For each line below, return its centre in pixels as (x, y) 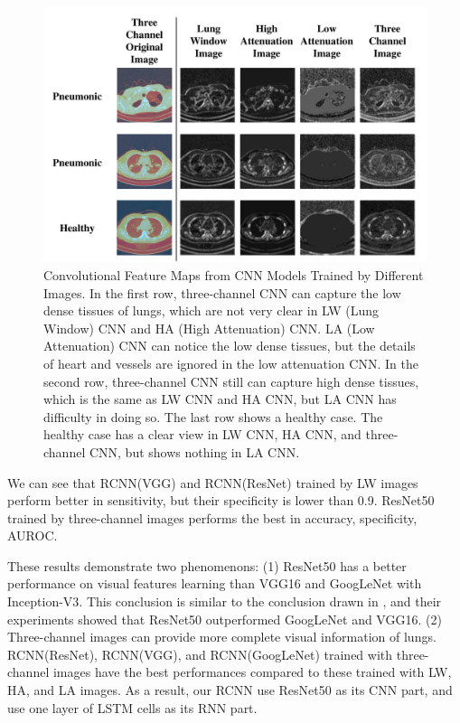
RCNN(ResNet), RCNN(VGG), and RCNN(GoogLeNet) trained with (200, 654)
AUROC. (33, 535)
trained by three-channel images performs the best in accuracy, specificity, (212, 517)
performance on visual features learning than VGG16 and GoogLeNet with (215, 583)
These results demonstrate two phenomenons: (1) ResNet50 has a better (207, 565)
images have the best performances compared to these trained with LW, (252, 672)
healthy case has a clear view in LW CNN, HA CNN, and (202, 434)
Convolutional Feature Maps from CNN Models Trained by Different (234, 274)
